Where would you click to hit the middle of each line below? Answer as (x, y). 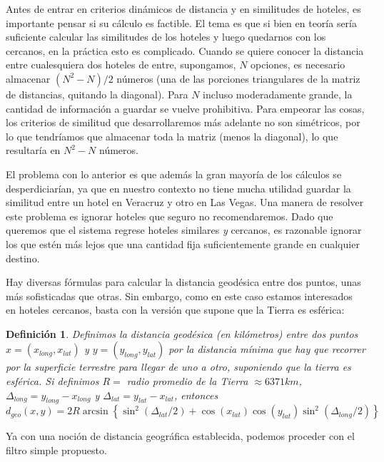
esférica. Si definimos (52, 381)
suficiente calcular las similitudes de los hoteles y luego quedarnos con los (166, 37)
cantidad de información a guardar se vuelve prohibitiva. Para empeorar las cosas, (185, 108)
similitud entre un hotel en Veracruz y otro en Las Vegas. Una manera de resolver (185, 202)
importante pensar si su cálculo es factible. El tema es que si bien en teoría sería (182, 22)
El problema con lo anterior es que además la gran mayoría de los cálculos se (174, 174)
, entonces (196, 395)
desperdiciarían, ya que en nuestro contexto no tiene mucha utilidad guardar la (178, 188)
